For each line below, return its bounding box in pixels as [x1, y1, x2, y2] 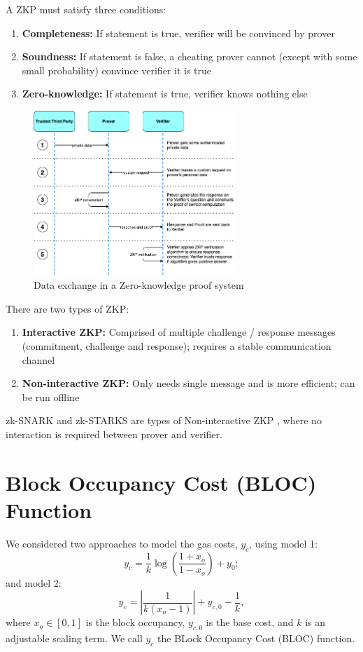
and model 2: [6, 575, 62, 590]
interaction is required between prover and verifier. [6, 426, 222, 441]
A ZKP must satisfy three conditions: [6, 2, 166, 16]
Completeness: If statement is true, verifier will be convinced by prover [22, 25, 335, 40]
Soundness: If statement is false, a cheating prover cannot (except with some [22, 49, 357, 64]
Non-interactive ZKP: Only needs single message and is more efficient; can [22, 376, 355, 390]
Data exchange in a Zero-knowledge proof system [34, 278, 244, 292]
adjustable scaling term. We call [6, 630, 143, 645]
